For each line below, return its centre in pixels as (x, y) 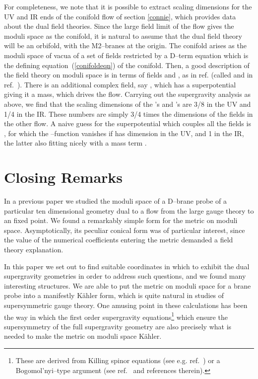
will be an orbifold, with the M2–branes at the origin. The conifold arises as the (125, 45)
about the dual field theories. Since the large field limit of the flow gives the (119, 26)
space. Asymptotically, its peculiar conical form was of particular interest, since (125, 230)
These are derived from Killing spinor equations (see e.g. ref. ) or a (118, 360)
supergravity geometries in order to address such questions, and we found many (125, 276)
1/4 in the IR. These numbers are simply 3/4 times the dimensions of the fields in (129, 114)
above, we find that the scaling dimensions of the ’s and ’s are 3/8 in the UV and (128, 104)
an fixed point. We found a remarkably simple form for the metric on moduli (121, 220)
